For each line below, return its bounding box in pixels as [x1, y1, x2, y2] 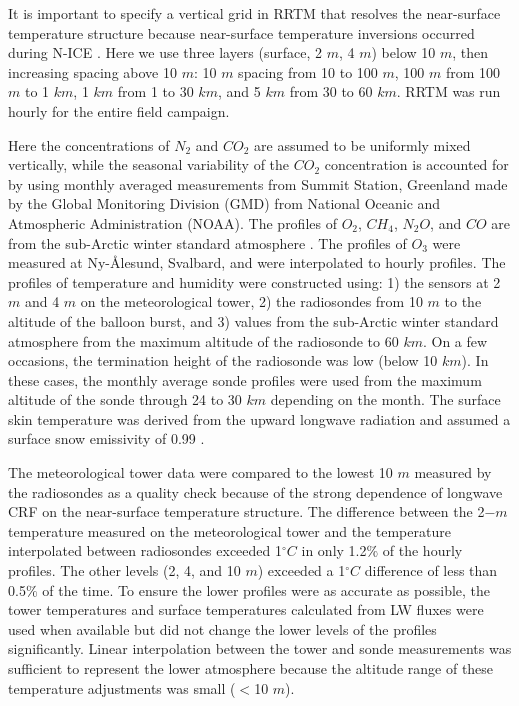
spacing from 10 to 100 [238, 61, 378, 82]
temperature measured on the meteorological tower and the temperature [8, 520, 451, 541]
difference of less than [364, 560, 498, 581]
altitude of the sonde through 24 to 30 [8, 389, 242, 410]
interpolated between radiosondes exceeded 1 [8, 540, 282, 561]
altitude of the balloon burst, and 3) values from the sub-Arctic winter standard [8, 310, 499, 331]
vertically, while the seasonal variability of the [8, 154, 290, 175]
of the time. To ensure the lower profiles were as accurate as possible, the [42, 579, 491, 600]
